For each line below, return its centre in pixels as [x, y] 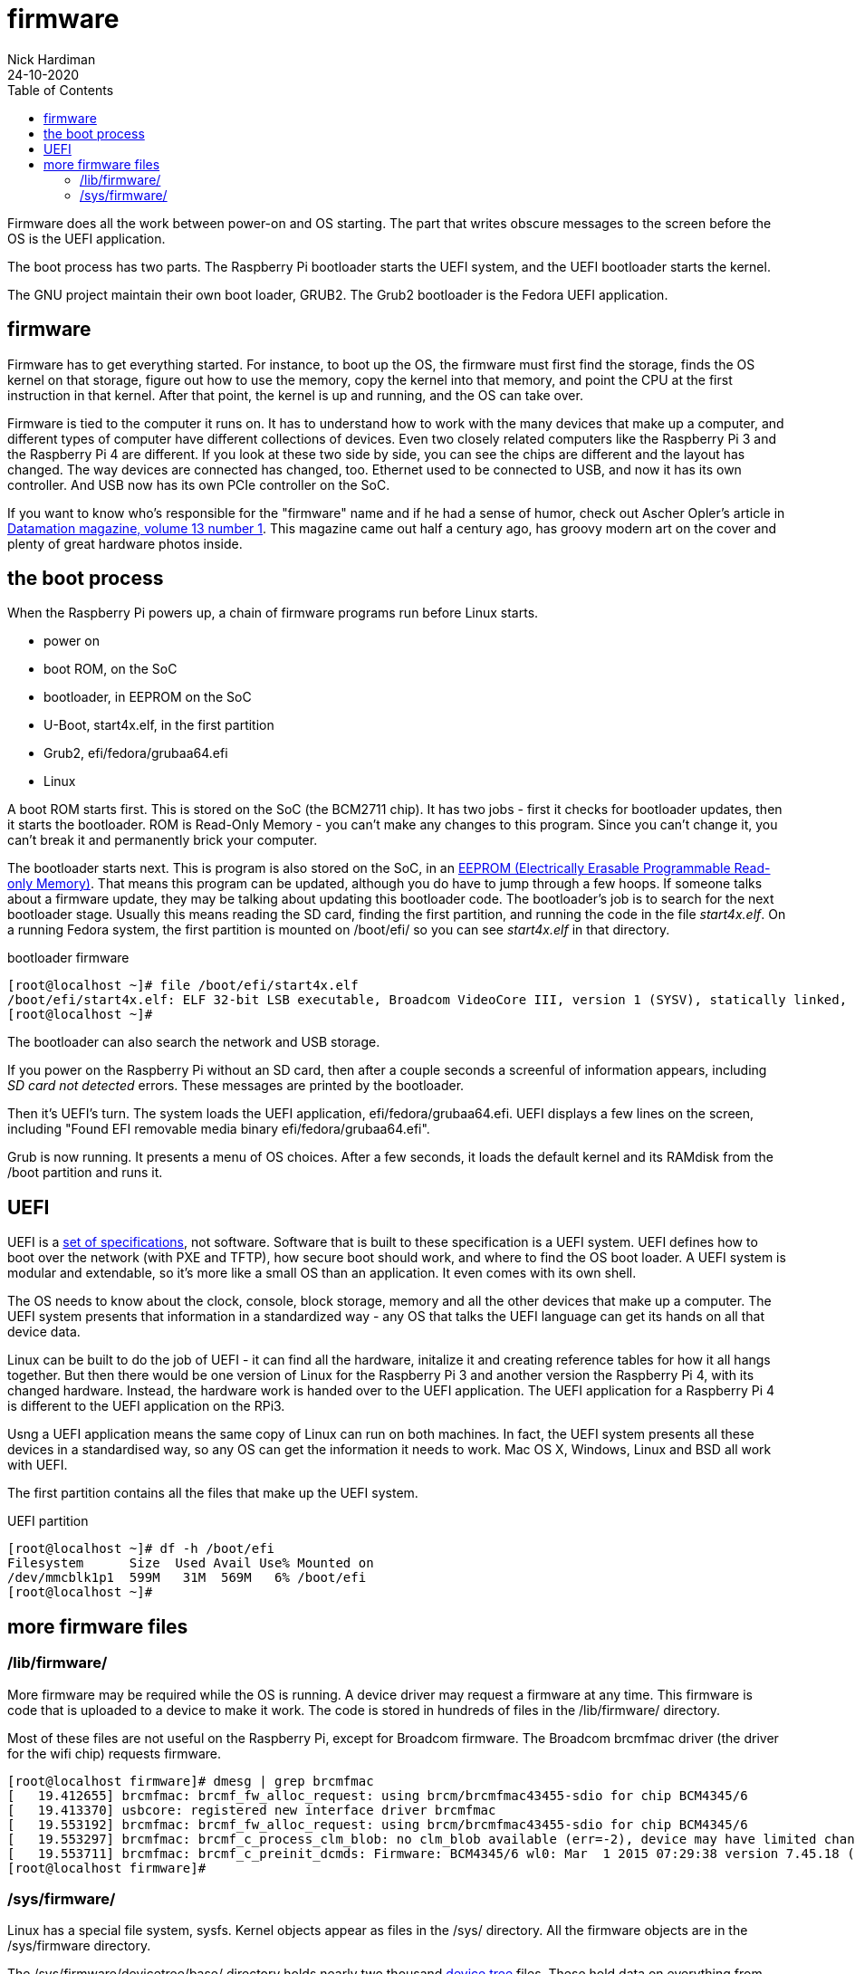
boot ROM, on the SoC [110, 669]
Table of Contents [61, 90]
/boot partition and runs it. [85, 1173]
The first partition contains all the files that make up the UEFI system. [213, 1493]
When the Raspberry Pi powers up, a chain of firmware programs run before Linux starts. [273, 613]
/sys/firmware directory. [79, 1946]
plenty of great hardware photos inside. [125, 543]
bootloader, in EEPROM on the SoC [148, 697]
